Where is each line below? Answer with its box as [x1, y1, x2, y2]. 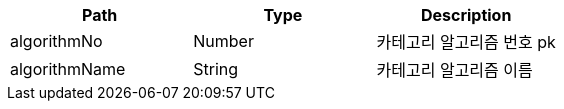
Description [420, 5, 512, 25]
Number [193, 31, 254, 51]
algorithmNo [10, 31, 103, 51]
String [193, 59, 239, 79]
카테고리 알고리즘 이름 [376, 60, 533, 80]
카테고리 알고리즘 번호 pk [376, 32, 556, 52]
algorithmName [10, 59, 126, 79]
